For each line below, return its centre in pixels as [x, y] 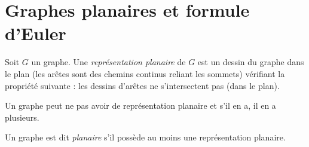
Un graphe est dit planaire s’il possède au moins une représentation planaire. [145, 137]
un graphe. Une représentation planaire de [108, 62]
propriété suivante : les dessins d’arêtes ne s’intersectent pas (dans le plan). [142, 85]
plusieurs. [22, 117]
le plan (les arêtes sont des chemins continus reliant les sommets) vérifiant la [145, 73]
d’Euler [36, 33]
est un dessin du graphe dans [251, 62]
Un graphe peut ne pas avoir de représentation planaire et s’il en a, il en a [140, 105]
